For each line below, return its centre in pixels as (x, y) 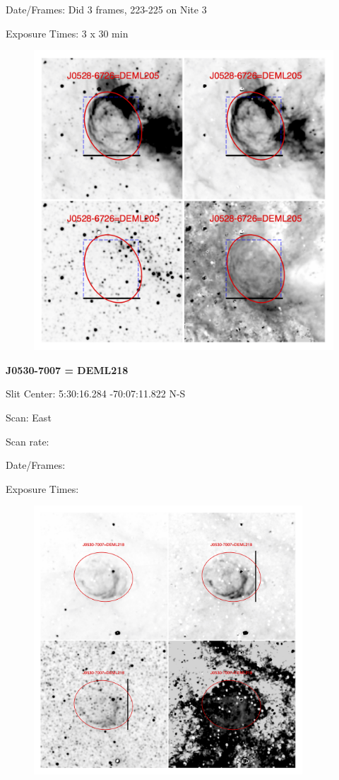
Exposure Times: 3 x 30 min (67, 33)
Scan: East (29, 417)
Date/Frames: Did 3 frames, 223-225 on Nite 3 (106, 9)
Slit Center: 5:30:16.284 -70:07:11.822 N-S (96, 394)
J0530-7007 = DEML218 (67, 369)
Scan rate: (28, 441)
